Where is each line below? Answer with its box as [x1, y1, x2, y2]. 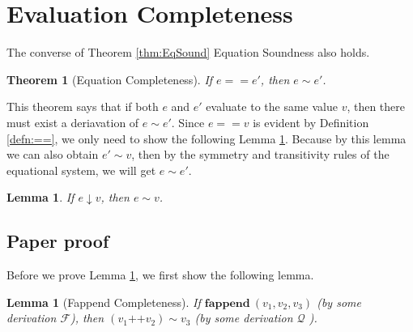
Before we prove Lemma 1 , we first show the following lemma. [6, 266, 314, 283]
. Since [171, 113, 205, 130]
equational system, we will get [6, 161, 156, 178]
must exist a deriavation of [6, 113, 139, 130]
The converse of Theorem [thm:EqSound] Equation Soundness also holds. [6, 44, 370, 61]
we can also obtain [6, 146, 99, 163]
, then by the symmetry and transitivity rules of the [131, 146, 390, 163]
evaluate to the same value [206, 98, 338, 115]
